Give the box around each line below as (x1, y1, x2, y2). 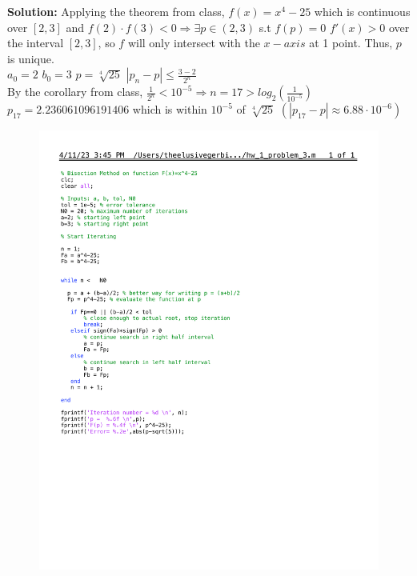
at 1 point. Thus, (309, 34, 393, 51)
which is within (132, 101, 207, 118)
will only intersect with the (127, 34, 260, 51)
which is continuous (314, 3, 411, 19)
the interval (7, 34, 64, 51)
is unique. (7, 50, 54, 66)
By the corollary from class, (7, 83, 143, 100)
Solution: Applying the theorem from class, (7, 3, 225, 19)
